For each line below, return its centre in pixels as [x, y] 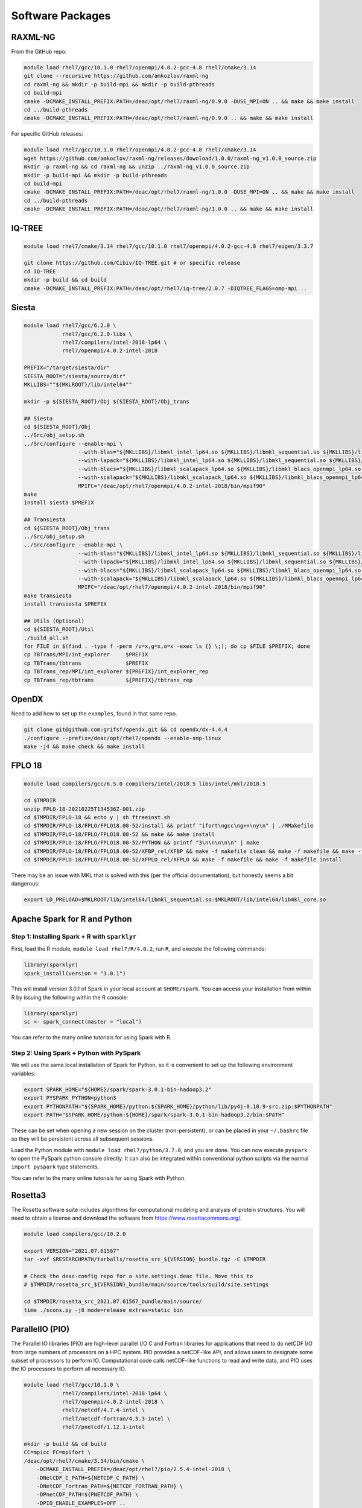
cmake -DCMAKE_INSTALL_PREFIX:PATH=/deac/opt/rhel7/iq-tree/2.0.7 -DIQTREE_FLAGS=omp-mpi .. [165, 288]
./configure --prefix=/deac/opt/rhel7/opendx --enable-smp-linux [122, 738]
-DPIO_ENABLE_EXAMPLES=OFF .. [81, 1503]
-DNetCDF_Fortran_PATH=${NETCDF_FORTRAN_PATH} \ [110, 1486]
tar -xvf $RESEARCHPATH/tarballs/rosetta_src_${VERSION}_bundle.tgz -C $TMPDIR [145, 1259]
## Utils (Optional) [54, 621]
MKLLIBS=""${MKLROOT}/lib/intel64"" [78, 384]
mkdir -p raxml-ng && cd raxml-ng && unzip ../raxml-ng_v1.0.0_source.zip [137, 167]
